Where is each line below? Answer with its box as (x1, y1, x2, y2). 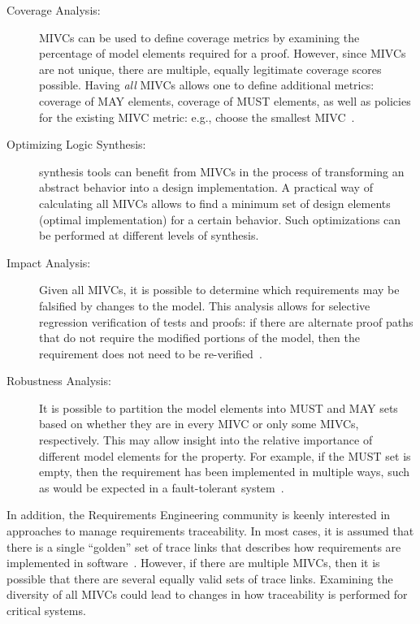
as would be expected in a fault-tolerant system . (39, 479, 284, 496)
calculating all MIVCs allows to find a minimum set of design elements (39, 194, 391, 211)
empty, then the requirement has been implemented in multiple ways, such (39, 463, 410, 480)
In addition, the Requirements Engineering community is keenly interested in (6, 506, 391, 523)
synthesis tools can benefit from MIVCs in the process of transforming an (39, 162, 405, 180)
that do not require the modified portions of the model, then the (39, 329, 360, 346)
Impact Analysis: (6, 253, 91, 271)
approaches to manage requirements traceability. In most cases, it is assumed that (6, 522, 414, 539)
